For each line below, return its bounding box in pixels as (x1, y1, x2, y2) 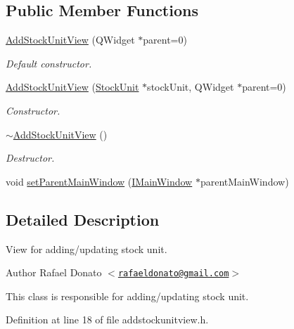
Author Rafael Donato (6, 265, 102, 280)
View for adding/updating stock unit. (6, 241, 167, 256)
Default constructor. (6, 56, 92, 70)
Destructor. (6, 150, 55, 165)
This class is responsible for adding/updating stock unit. (6, 288, 249, 303)
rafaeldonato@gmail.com (117, 269, 229, 279)
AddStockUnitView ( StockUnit (6, 79, 139, 94)
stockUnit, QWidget (147, 79, 234, 94)
